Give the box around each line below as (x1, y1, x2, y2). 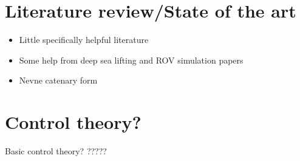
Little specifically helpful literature (19, 33, 149, 46)
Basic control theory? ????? (5, 145, 107, 157)
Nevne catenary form (19, 74, 98, 87)
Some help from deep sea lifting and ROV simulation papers (19, 53, 244, 66)
